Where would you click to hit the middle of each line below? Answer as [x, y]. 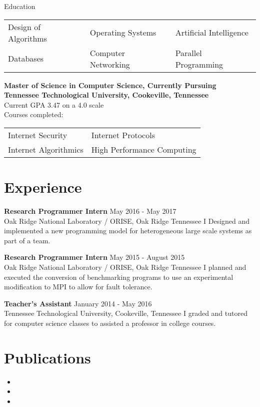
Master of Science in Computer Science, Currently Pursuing [110, 85]
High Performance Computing [144, 149]
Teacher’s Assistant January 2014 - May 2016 [78, 303]
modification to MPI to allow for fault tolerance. [78, 287]
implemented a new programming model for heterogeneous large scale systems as [128, 231]
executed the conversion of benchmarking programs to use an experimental [119, 277]
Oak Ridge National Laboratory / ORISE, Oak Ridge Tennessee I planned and [125, 267]
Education [20, 6]
